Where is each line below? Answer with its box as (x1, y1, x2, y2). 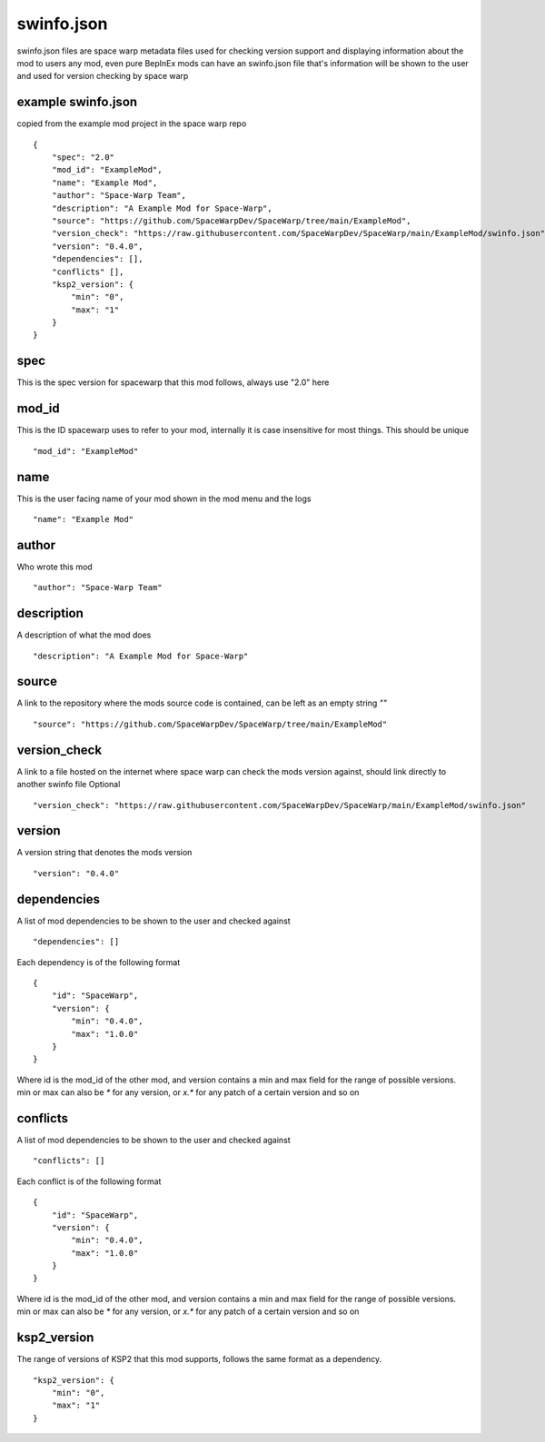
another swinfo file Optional (16, 779, 121, 790)
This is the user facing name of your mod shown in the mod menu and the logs (16, 493, 312, 504)
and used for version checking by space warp (16, 71, 189, 82)
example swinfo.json (16, 94, 138, 110)
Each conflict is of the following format (16, 1176, 162, 1187)
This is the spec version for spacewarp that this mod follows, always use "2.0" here (16, 377, 330, 388)
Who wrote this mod (16, 561, 93, 572)
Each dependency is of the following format (16, 956, 181, 967)
